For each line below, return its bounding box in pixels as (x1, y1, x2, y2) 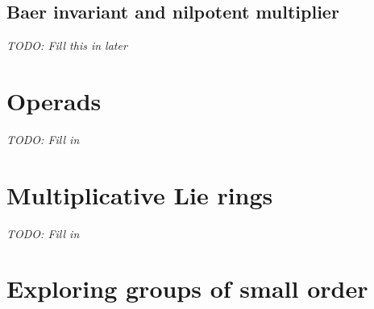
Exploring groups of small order (6, 272, 368, 305)
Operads (6, 84, 102, 117)
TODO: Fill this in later (6, 37, 127, 54)
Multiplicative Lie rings (6, 178, 273, 211)
